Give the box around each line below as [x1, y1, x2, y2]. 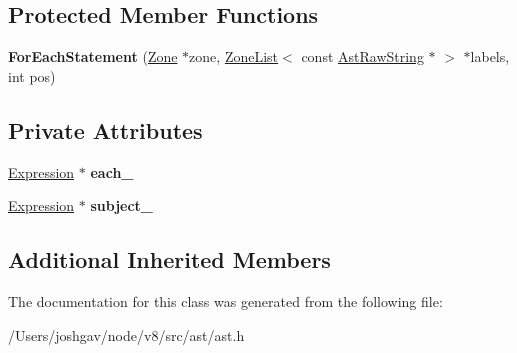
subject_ [90, 195, 154, 216]
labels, [470, 46, 510, 67]
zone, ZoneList [189, 46, 279, 67]
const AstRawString [301, 46, 424, 67]
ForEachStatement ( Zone [8, 46, 178, 67]
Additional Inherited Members [8, 244, 331, 275]
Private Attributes [8, 114, 203, 145]
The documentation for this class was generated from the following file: [8, 290, 443, 311]
